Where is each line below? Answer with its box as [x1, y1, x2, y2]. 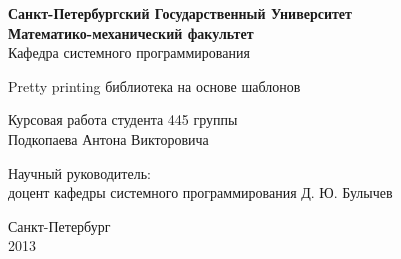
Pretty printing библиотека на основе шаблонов [8, 75, 301, 96]
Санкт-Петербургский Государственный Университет [8, 3, 352, 23]
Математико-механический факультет [8, 22, 254, 43]
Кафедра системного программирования [8, 42, 250, 63]
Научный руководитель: [8, 162, 151, 183]
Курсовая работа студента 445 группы [8, 109, 238, 130]
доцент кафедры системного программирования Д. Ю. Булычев [8, 182, 393, 203]
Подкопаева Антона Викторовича [8, 128, 209, 149]
